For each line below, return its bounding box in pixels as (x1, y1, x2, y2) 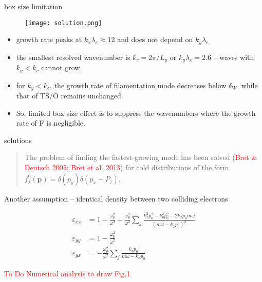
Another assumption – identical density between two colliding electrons (4, 193, 228, 204)
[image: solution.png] (25, 19, 102, 27)
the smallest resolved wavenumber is (16, 51, 130, 62)
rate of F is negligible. (16, 117, 85, 128)
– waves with (213, 51, 254, 62)
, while (237, 79, 258, 90)
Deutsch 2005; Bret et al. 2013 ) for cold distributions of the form (24, 162, 229, 173)
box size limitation (4, 1, 63, 11)
